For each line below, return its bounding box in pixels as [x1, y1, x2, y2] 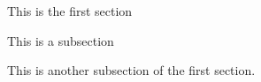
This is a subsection [7, 31, 114, 49]
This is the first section [7, 2, 133, 19]
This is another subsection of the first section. [7, 61, 256, 79]
